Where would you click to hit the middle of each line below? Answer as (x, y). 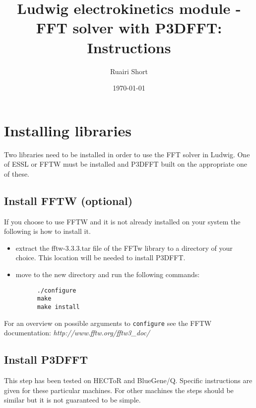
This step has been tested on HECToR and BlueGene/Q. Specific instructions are (128, 380)
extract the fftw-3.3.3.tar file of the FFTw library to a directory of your (124, 248)
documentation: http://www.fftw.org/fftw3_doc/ (77, 333)
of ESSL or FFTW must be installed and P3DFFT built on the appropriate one (126, 164)
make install (58, 307)
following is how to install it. (47, 231)
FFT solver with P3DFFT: (129, 28)
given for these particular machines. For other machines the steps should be (119, 390)
